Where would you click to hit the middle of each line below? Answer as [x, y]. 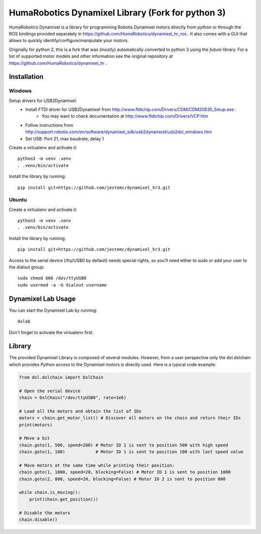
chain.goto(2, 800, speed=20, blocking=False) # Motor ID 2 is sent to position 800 [122, 479]
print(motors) [36, 425]
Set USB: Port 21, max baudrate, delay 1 [65, 138]
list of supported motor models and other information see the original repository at [91, 56]
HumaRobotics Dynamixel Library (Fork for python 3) [117, 13]
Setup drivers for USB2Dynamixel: [43, 100]
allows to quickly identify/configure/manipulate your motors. [69, 41]
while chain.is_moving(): [50, 492]
